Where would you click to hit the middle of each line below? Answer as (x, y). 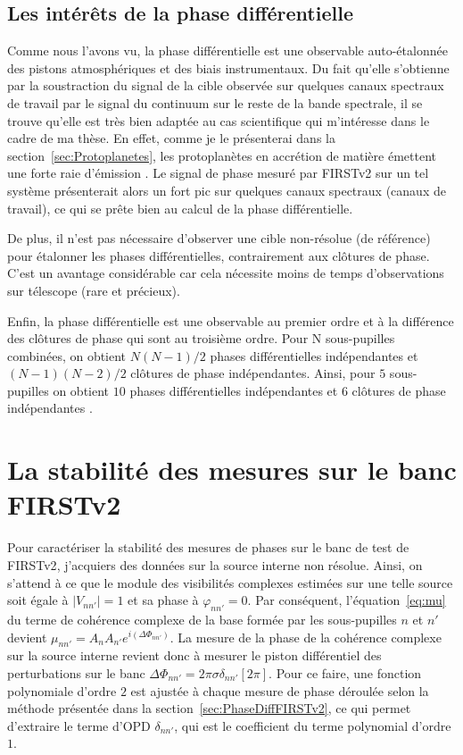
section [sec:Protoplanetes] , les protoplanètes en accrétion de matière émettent (222, 155)
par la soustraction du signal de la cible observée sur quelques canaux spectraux (226, 85)
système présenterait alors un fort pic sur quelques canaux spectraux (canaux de (227, 190)
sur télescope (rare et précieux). (94, 290)
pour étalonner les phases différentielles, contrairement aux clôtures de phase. (219, 255)
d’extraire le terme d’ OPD (79, 725)
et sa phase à (163, 600)
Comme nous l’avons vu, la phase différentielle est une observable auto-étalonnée (227, 50)
